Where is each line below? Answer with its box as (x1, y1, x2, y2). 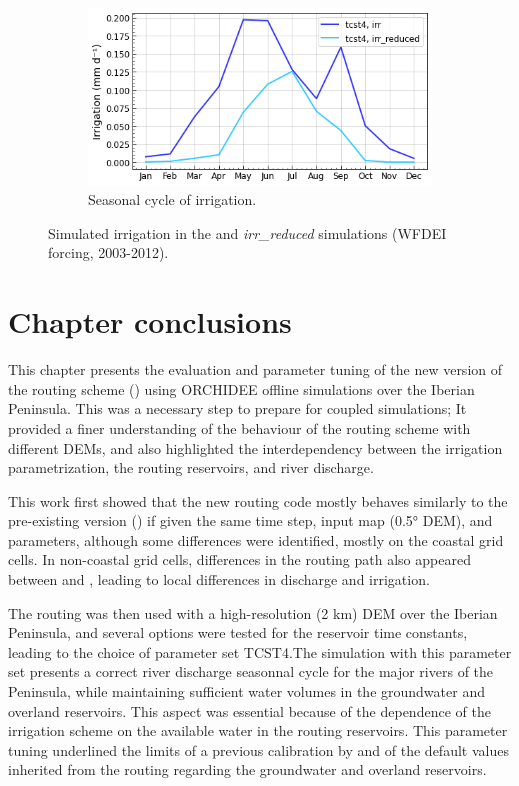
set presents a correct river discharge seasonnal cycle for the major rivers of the (8, 661, 494, 682)
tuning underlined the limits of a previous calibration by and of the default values (8, 739, 509, 760)
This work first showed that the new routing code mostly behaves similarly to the (8, 490, 508, 511)
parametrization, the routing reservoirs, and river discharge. (8, 457, 374, 478)
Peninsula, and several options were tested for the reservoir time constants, (8, 622, 468, 643)
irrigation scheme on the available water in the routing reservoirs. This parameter (8, 720, 508, 741)
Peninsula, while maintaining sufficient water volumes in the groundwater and (8, 681, 485, 702)
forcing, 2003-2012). (48, 242, 169, 263)
